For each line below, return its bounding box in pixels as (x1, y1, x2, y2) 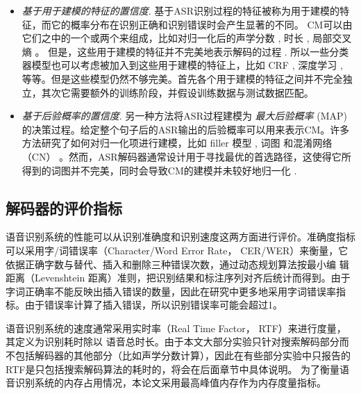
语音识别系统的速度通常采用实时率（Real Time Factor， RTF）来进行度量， (6, 320, 346, 335)
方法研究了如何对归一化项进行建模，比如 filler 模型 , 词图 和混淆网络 (22, 136, 333, 150)
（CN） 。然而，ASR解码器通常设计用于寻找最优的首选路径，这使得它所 (22, 149, 351, 163)
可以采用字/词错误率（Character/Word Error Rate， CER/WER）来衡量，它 (6, 243, 349, 257)
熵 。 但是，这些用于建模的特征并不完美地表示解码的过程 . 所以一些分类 (22, 44, 349, 58)
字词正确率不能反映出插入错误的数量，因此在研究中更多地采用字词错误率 (6, 284, 336, 298)
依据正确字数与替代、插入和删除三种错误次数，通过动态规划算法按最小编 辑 (6, 256, 349, 271)
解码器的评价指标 (6, 197, 122, 218)
